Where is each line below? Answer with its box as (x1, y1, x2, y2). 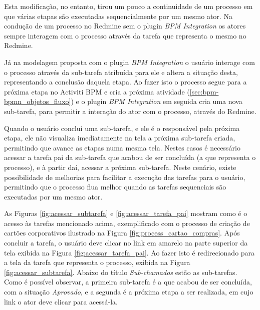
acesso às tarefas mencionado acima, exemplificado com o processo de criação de (4, 217, 250, 228)
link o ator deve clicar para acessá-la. (4, 296, 118, 306)
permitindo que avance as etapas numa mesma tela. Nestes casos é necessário (4, 142, 240, 152)
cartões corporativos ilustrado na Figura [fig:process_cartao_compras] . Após (4, 227, 240, 238)
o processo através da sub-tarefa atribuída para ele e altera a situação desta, (4, 66, 238, 77)
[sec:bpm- (189, 86, 219, 96)
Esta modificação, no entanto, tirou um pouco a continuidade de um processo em (4, 1, 253, 11)
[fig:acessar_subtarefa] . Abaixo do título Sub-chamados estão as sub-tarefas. (4, 266, 237, 277)
